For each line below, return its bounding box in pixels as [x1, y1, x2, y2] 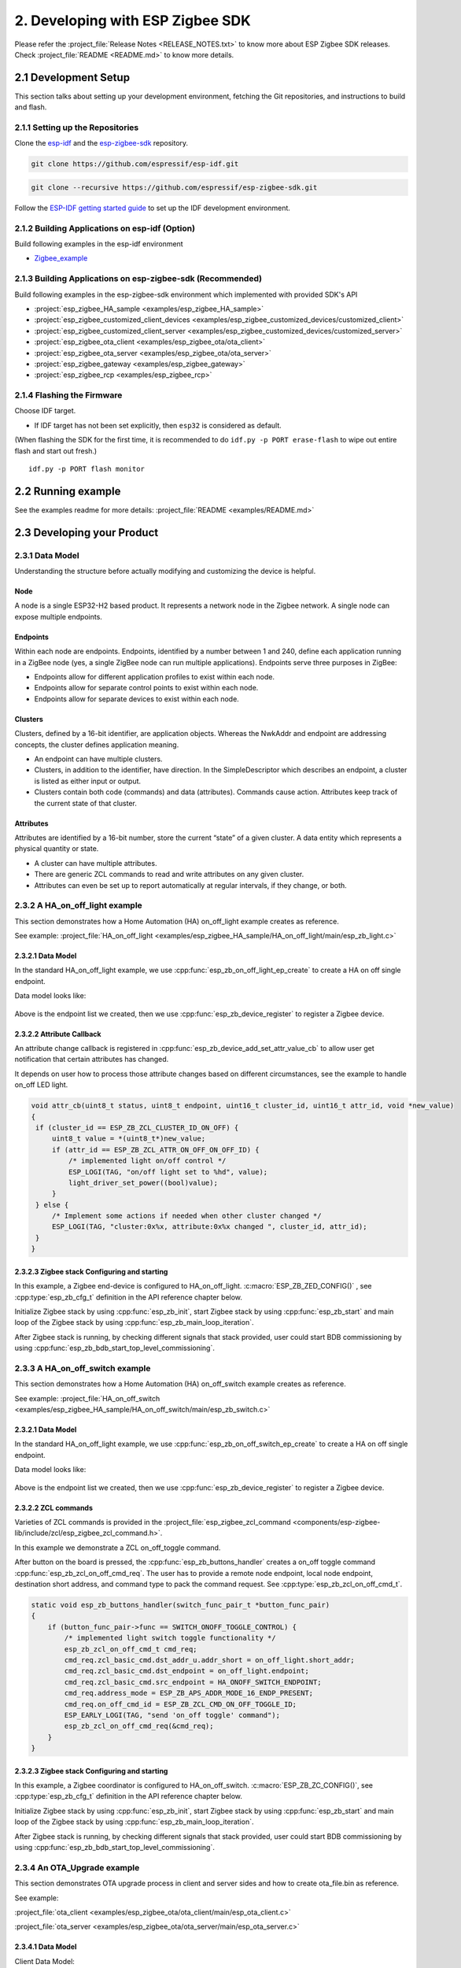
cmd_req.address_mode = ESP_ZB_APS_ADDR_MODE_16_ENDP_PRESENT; [64, 1689, 314, 1698]
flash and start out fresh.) [14, 446, 98, 456]
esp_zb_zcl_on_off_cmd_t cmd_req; [64, 1644, 197, 1653]
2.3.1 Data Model [14, 549, 80, 560]
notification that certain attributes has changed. [14, 1055, 169, 1064]
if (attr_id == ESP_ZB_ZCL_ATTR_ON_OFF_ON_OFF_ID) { [51, 1145, 260, 1154]
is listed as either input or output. [34, 776, 142, 786]
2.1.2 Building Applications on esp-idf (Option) [14, 223, 196, 234]
